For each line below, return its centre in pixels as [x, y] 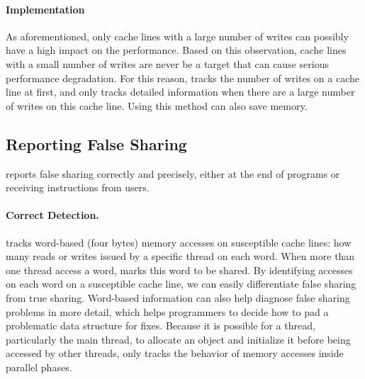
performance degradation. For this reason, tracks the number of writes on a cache [182, 78]
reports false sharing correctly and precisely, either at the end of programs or [173, 173]
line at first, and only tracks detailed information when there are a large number [180, 92]
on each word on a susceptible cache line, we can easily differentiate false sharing [181, 284]
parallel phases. [39, 367]
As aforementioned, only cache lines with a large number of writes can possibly [177, 36]
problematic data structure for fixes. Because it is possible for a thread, [161, 326]
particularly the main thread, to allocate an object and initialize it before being [178, 339]
